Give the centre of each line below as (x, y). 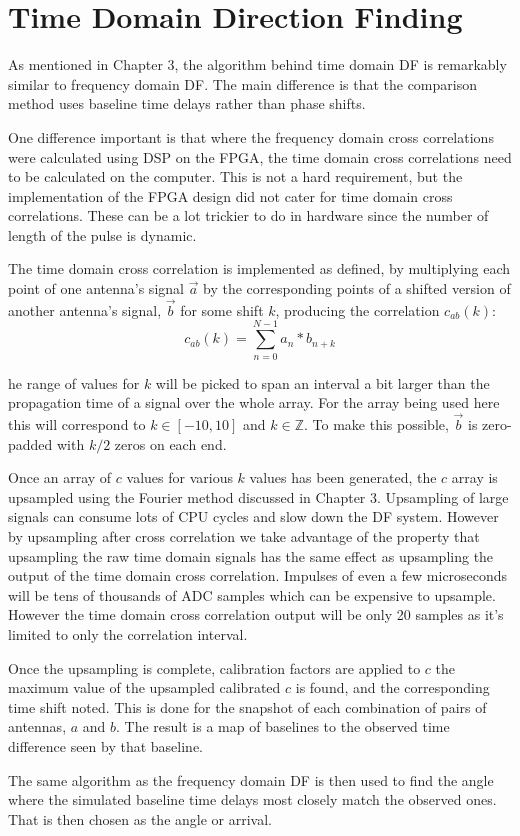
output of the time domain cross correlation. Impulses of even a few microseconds (258, 575)
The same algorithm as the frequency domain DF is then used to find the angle (251, 779)
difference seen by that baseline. (106, 745)
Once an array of (60, 477)
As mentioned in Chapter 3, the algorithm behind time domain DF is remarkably (257, 64)
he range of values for (74, 382)
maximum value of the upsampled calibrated (144, 687)
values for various (179, 477)
